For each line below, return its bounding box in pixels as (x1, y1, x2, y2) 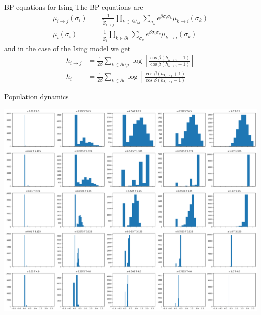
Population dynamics (4, 91, 69, 102)
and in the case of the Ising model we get (4, 43, 131, 53)
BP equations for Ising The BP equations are (4, 2, 143, 12)
